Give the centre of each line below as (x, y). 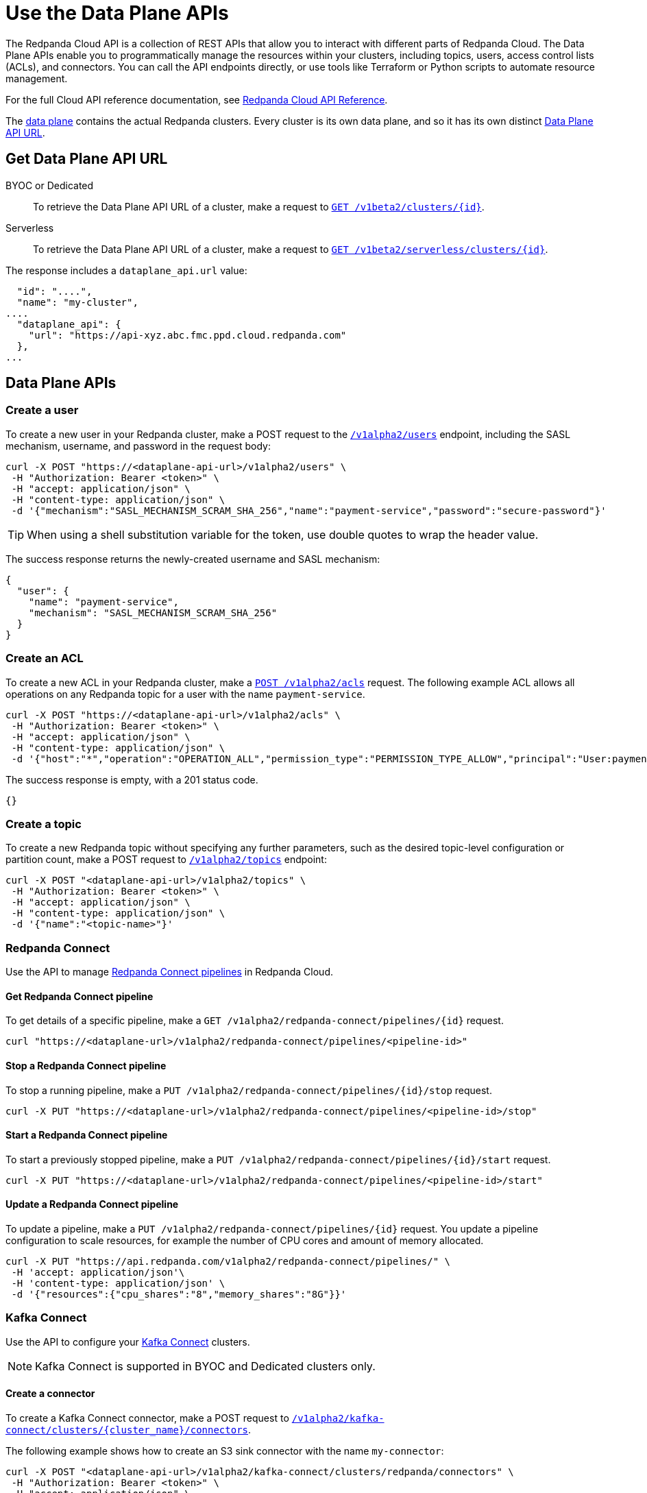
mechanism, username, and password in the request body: (138, 446)
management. (37, 78)
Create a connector (50, 1394)
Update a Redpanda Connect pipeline (92, 1204)
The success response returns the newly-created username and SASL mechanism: (193, 559)
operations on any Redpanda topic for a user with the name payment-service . (185, 694)
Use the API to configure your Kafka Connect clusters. (128, 1342)
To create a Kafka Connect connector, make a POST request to (147, 1418)
